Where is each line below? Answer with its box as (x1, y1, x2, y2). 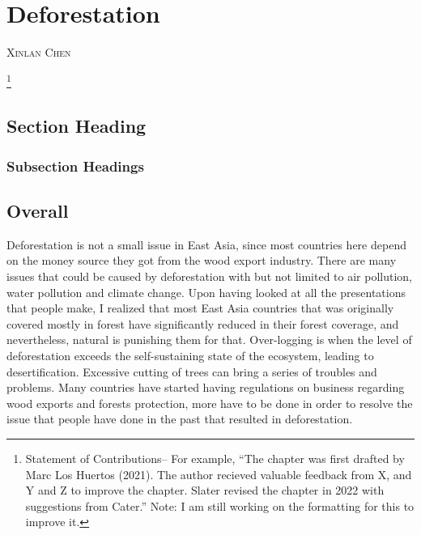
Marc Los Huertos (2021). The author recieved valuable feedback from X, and (25, 465, 412, 482)
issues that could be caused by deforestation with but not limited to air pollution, (6, 267, 413, 284)
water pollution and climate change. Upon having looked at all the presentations (6, 283, 406, 300)
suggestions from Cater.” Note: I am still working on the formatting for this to (25, 497, 415, 514)
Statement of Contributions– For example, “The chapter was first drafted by (25, 449, 405, 466)
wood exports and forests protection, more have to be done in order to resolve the (6, 394, 413, 411)
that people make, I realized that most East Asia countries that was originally (6, 299, 394, 316)
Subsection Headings (6, 155, 144, 176)
